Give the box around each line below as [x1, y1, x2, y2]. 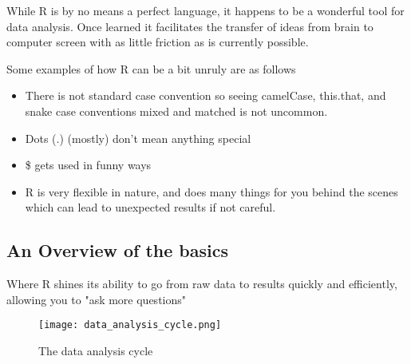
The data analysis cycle [38, 342, 153, 358]
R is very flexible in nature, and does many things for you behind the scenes [25, 183, 398, 200]
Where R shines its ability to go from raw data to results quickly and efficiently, [6, 275, 397, 292]
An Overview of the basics [6, 238, 229, 263]
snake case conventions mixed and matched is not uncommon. [25, 102, 328, 119]
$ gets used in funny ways [25, 156, 152, 173]
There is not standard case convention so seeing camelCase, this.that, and [25, 87, 386, 104]
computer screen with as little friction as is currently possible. [6, 34, 309, 50]
